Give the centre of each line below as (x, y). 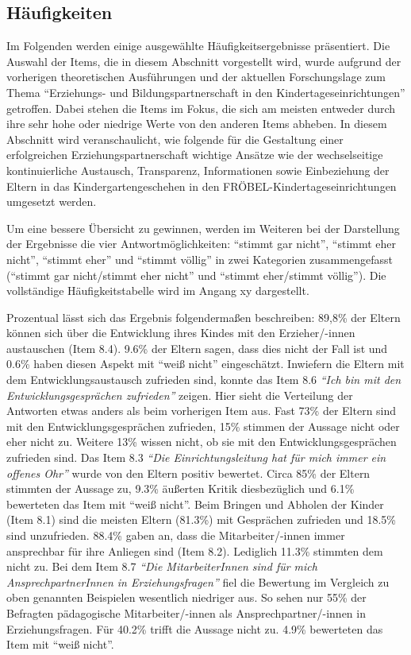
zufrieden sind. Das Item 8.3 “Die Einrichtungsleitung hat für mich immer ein (196, 457)
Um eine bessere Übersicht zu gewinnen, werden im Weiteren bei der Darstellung (203, 228)
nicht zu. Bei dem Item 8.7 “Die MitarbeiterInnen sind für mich (162, 566)
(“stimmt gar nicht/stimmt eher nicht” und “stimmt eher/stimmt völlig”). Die (196, 275)
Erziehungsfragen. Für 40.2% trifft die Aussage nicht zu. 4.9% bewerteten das (195, 628)
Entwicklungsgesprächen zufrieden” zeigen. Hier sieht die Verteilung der (180, 395)
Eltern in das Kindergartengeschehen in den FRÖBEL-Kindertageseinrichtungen (202, 186)
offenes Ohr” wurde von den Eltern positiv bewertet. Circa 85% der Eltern (188, 473)
